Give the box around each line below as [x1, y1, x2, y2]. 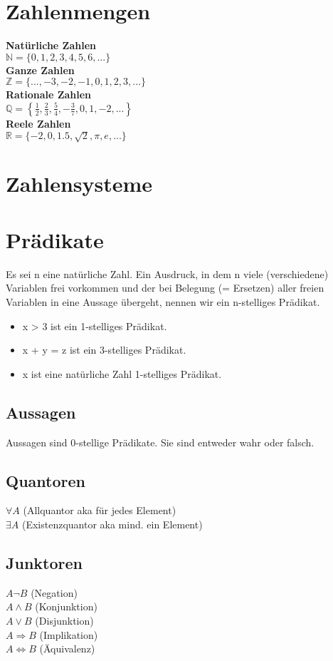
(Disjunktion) [35, 613, 94, 627]
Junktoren [6, 551, 83, 573]
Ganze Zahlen [6, 62, 75, 77]
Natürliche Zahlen [6, 38, 96, 53]
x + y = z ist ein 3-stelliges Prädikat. [22, 342, 186, 357]
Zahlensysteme [6, 169, 153, 198]
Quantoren [6, 469, 85, 491]
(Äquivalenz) [39, 641, 95, 656]
